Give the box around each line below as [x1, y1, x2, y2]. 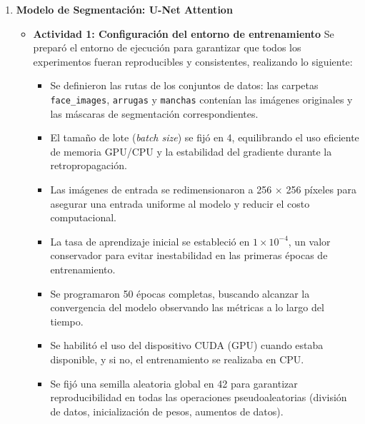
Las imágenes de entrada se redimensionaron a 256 [50, 182, 272, 196]
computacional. [50, 210, 116, 225]
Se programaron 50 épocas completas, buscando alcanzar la [50, 286, 310, 301]
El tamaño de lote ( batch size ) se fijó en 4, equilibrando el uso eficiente [50, 130, 359, 145]
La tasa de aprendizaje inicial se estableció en [50, 233, 250, 248]
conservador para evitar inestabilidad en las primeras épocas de [50, 248, 328, 263]
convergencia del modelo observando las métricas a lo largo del [50, 300, 324, 315]
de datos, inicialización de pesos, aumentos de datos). [50, 403, 284, 418]
